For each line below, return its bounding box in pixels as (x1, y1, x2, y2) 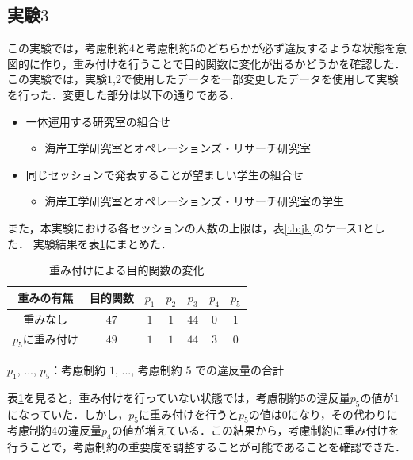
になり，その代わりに (287, 405, 398, 422)
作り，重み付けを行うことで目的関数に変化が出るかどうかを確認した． (40, 55, 406, 71)
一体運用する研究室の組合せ (25, 113, 170, 129)
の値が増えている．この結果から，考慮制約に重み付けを (111, 422, 400, 439)
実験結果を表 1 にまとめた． (33, 235, 172, 251)
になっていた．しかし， (7, 405, 129, 422)
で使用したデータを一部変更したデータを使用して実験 (120, 71, 399, 87)
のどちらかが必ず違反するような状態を (196, 40, 396, 56)
